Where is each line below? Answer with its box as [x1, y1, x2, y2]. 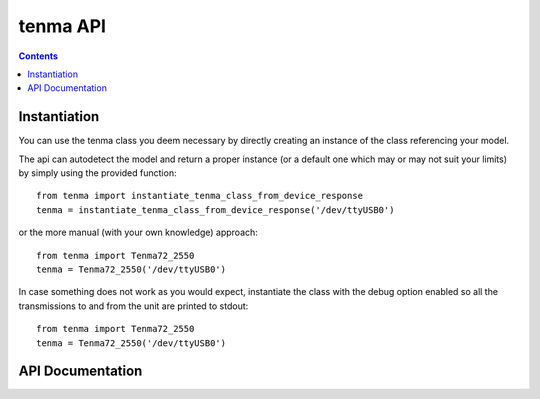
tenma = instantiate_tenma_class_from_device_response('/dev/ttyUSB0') [36, 204, 395, 215]
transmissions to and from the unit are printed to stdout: [18, 300, 249, 312]
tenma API [18, 15, 107, 37]
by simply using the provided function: [18, 167, 177, 179]
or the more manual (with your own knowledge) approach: [18, 226, 259, 239]
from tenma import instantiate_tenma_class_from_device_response [36, 190, 364, 202]
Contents [18, 50, 59, 62]
